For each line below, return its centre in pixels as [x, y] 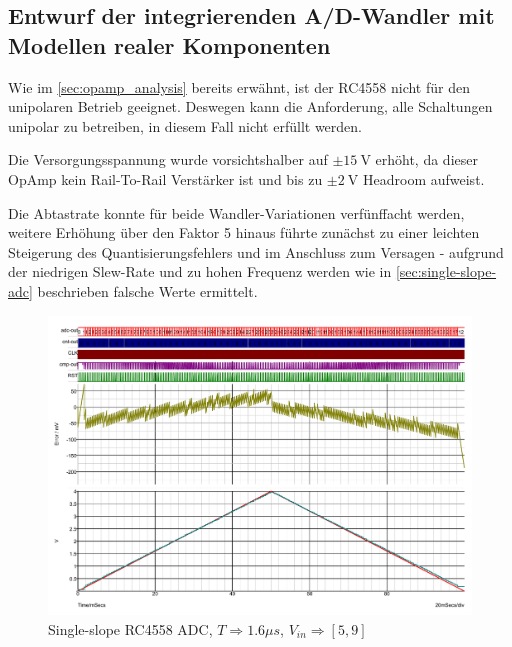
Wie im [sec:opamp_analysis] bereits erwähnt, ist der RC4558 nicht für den [239, 86]
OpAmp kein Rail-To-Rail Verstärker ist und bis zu [165, 178]
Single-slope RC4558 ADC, [130, 628]
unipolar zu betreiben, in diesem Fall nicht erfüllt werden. [185, 125]
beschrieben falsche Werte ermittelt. [147, 290]
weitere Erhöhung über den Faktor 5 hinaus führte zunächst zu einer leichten [244, 232]
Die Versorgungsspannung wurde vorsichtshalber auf [168, 159]
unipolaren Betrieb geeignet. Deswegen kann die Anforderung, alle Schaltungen [250, 106]
